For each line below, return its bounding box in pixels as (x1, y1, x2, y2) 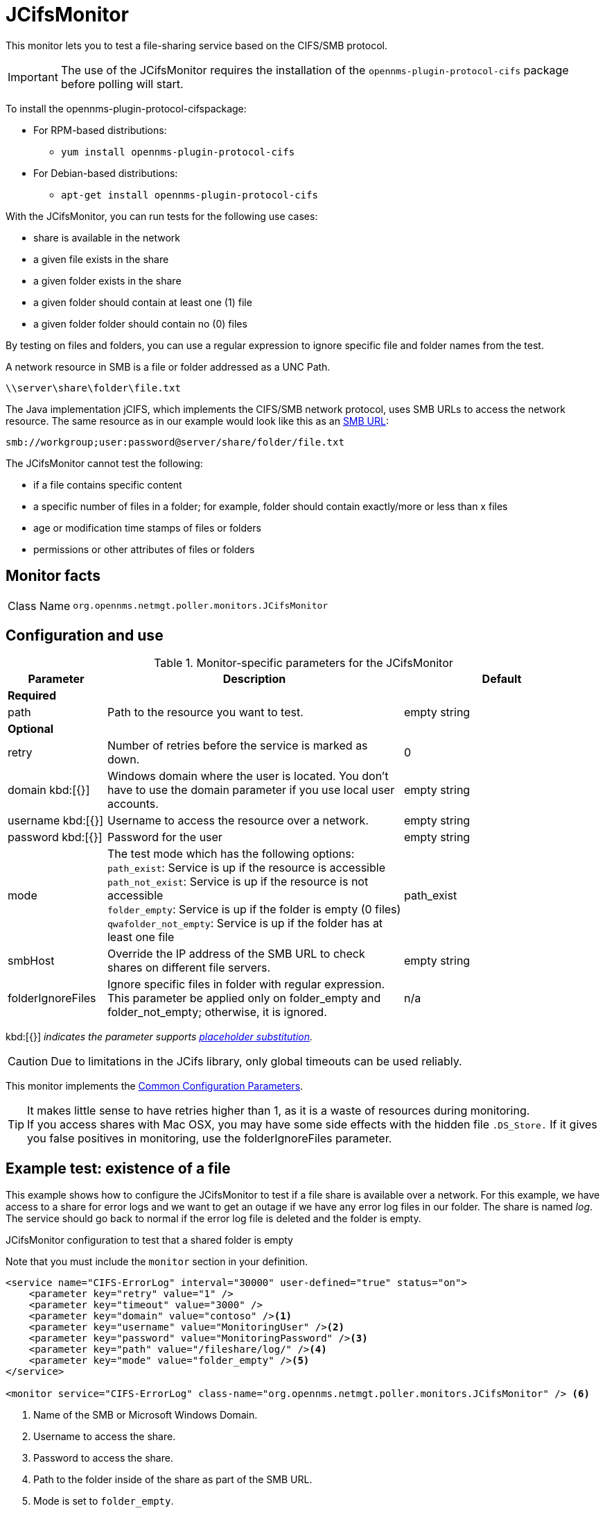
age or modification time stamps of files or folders (33, 521, 261, 534)
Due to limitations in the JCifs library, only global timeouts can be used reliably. (51, 1054, 462, 1069)
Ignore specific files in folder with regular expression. (107, 977, 385, 992)
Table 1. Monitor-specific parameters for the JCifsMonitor (154, 656, 453, 670)
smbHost (8, 954, 55, 968)
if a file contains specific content (33, 478, 182, 491)
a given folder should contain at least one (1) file (33, 296, 252, 308)
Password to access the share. (33, 1452, 173, 1464)
